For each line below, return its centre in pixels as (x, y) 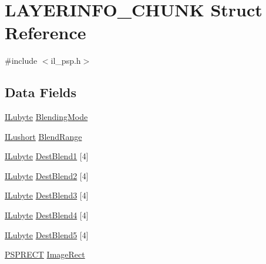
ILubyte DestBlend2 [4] (47, 175)
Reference (46, 32)
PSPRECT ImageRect (45, 254)
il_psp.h (66, 61)
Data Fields (41, 92)
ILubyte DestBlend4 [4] (47, 215)
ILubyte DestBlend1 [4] (47, 156)
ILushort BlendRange (43, 136)
